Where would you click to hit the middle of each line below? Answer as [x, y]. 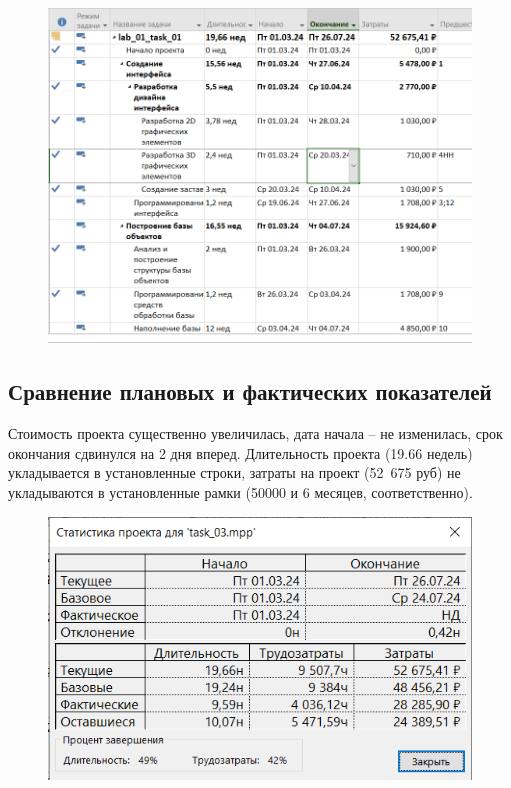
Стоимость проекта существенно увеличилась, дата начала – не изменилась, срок [255, 433]
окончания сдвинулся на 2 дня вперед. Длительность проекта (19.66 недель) [240, 452]
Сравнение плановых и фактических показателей [250, 391]
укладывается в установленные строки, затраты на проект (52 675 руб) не [234, 472]
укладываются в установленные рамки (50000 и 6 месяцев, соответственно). [240, 491]
